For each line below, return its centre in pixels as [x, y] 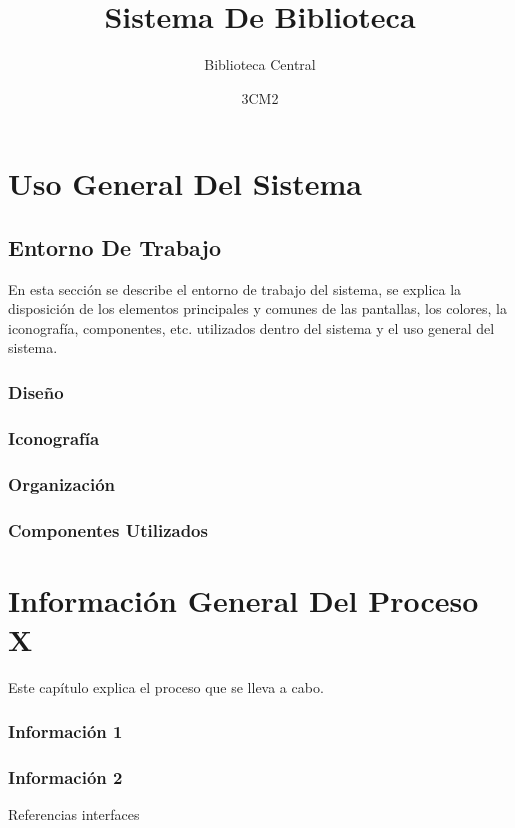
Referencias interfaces [74, 814]
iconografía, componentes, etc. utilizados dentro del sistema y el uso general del [251, 327]
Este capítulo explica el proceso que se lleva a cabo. [166, 686]
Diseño [36, 392]
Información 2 [65, 777]
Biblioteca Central [260, 64]
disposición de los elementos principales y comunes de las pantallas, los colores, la [257, 308]
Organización [62, 483]
